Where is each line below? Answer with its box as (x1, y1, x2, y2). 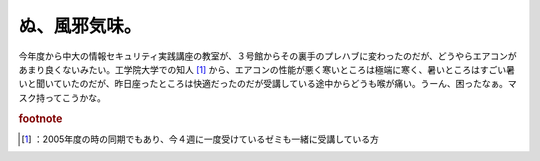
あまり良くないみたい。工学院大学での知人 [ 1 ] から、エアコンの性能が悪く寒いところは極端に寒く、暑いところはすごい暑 (18, 63, 515, 75)
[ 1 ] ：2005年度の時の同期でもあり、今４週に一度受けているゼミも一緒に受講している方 (21, 133, 379, 145)
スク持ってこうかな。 (18, 91, 107, 104)
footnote (18, 111, 63, 125)
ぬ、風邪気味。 (18, 15, 142, 37)
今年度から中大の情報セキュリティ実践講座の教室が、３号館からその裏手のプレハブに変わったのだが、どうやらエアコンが (18, 50, 517, 62)
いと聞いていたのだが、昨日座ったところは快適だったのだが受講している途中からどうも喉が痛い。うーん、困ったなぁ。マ (18, 78, 517, 90)
